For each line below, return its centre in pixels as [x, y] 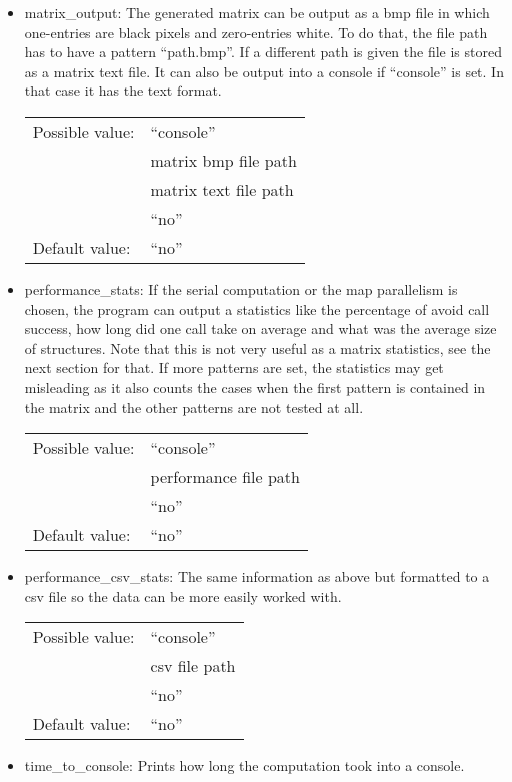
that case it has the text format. [123, 90]
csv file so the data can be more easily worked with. [183, 595]
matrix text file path [222, 189]
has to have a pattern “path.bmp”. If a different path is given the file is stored [263, 51]
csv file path [193, 666]
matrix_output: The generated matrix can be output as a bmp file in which [257, 12]
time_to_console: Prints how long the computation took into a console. [244, 765]
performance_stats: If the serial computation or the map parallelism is [241, 288]
